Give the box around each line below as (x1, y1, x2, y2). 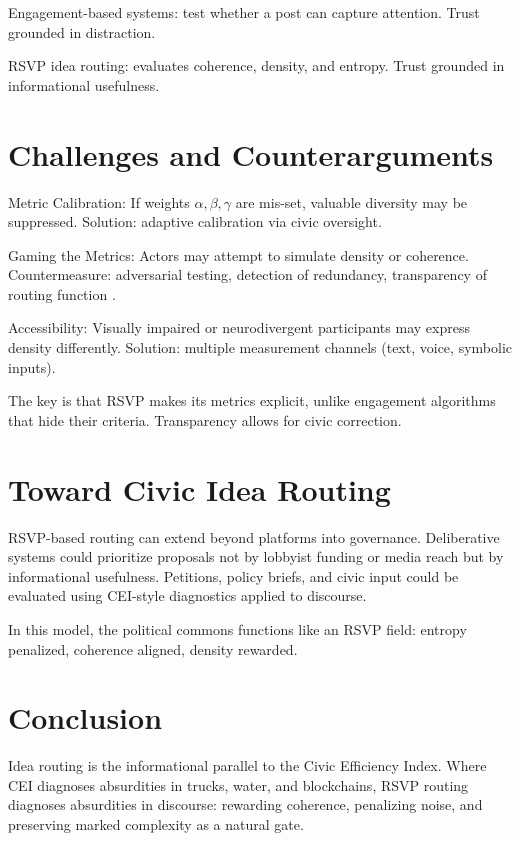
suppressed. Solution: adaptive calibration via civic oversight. (8, 211, 382, 232)
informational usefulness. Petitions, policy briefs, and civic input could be (8, 565, 459, 586)
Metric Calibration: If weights (8, 191, 190, 212)
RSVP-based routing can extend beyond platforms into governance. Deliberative (8, 526, 500, 547)
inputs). (8, 356, 56, 377)
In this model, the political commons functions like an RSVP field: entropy (8, 618, 467, 639)
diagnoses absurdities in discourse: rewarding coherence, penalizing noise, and (8, 794, 483, 815)
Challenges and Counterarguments (8, 133, 494, 174)
